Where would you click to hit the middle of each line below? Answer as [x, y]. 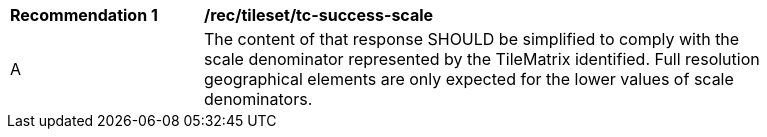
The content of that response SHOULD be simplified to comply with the [472, 39]
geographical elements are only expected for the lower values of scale [469, 79]
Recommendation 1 [84, 15]
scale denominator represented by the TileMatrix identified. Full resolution [482, 59]
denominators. [258, 99]
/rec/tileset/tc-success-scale [319, 15]
